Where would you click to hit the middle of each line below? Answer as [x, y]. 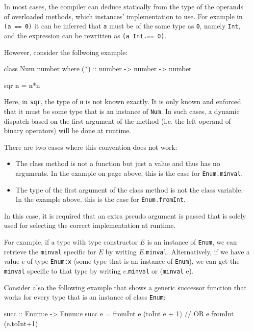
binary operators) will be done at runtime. [68, 130]
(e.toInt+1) [21, 323]
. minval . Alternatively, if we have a [197, 251]
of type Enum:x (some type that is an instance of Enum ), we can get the [133, 261]
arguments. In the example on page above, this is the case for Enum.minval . [129, 173]
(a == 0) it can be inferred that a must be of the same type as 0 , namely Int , [122, 26]
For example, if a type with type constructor [71, 242]
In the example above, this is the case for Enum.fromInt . [101, 199]
